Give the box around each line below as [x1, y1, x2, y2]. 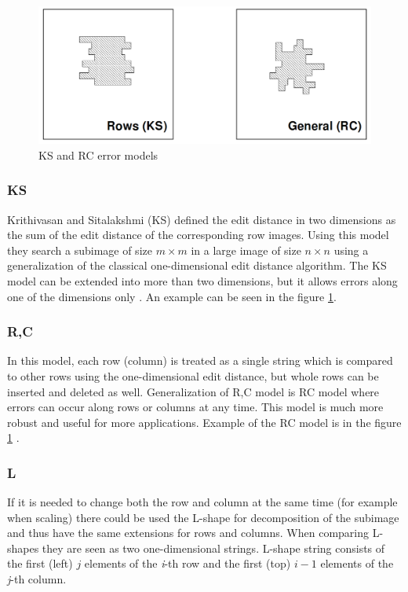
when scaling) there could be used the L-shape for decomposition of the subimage [7, 509, 399, 525]
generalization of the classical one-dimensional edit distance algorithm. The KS [7, 257, 387, 274]
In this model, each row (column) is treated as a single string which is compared [7, 352, 393, 369]
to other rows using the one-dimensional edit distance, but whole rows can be [7, 367, 379, 384]
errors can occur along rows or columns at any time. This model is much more [7, 399, 384, 415]
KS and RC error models [38, 146, 158, 163]
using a [333, 241, 369, 258]
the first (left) [7, 555, 73, 572]
